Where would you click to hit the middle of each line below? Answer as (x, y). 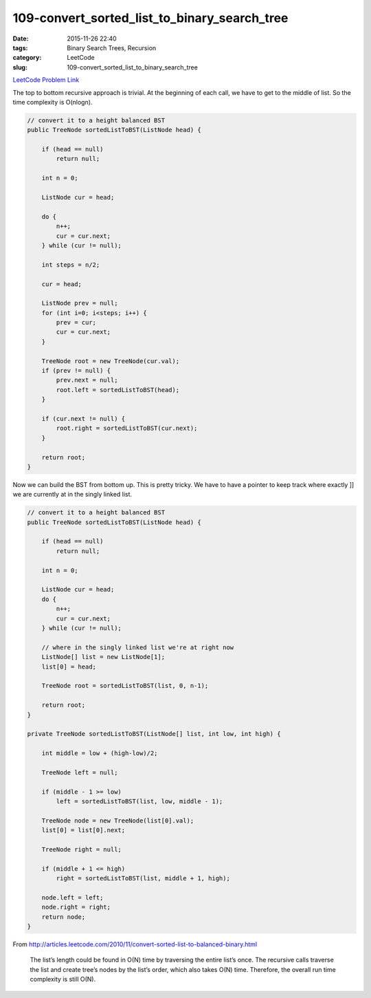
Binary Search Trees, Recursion (112, 47)
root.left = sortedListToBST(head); (118, 390)
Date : (21, 39)
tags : (20, 47)
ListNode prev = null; (80, 303)
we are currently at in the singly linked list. (72, 495)
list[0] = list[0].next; (83, 830)
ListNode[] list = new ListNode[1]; (103, 657)
